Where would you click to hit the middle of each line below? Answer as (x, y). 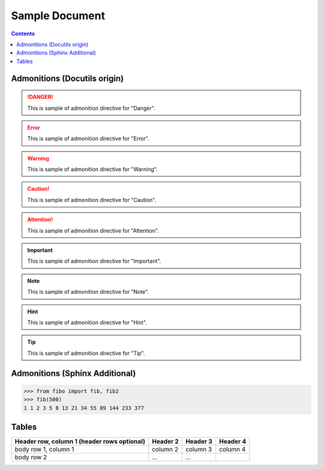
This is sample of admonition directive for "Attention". (93, 230)
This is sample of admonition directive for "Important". (94, 261)
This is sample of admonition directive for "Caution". (92, 200)
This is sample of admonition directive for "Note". (88, 292)
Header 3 (199, 442)
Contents (23, 34)
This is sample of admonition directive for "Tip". (86, 353)
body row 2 (31, 457)
